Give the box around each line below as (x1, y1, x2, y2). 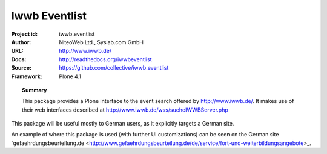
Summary (22, 86, 47, 93)
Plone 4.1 (59, 73, 82, 80)
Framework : (11, 73, 42, 80)
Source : (11, 64, 32, 72)
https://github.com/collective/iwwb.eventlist (59, 64, 169, 72)
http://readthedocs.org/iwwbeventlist (59, 55, 152, 63)
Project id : (11, 30, 38, 38)
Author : (11, 38, 31, 45)
